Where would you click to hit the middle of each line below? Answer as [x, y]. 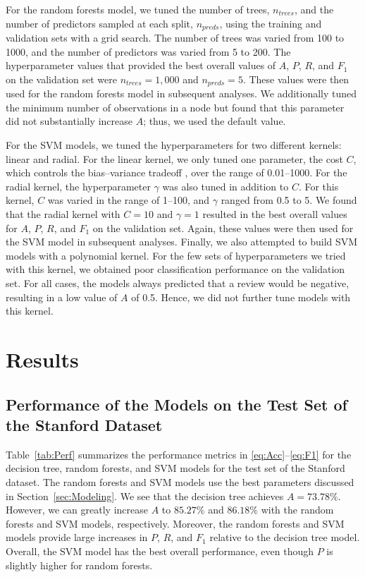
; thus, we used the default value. [215, 121]
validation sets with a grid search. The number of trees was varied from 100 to [175, 38]
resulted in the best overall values [275, 214]
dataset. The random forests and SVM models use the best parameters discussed [180, 481]
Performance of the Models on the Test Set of [177, 404]
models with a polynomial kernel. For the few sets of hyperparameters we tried [176, 255]
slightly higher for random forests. [79, 565]
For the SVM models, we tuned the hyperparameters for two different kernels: [174, 145]
